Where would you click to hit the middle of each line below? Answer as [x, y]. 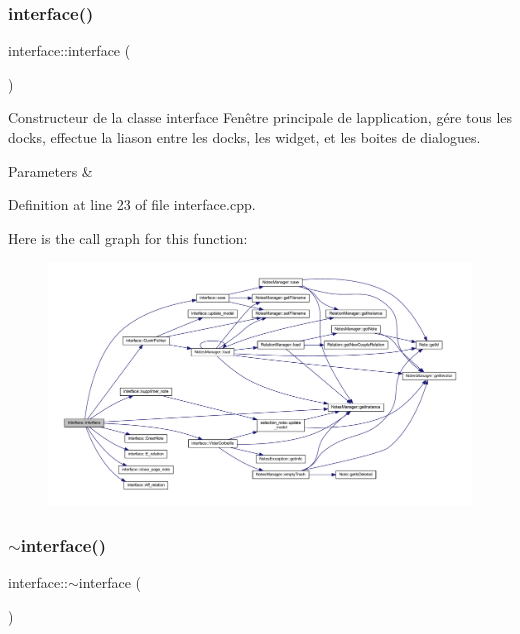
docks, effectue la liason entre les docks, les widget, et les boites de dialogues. [244, 137]
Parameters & [50, 170]
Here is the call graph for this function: [128, 237]
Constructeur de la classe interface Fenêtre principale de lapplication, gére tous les [260, 117]
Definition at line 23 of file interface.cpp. [132, 204]
